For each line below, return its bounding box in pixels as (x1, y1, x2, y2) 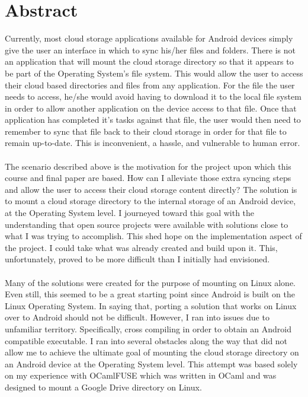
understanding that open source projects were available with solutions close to (5, 218, 288, 230)
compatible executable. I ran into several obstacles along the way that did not (5, 334, 288, 347)
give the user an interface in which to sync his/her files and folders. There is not (5, 43, 296, 56)
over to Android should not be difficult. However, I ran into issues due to (5, 311, 269, 323)
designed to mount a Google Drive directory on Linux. (5, 380, 202, 393)
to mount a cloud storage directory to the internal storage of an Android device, (5, 195, 296, 207)
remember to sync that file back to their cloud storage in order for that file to (5, 125, 287, 137)
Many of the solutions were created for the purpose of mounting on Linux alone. (5, 276, 296, 288)
